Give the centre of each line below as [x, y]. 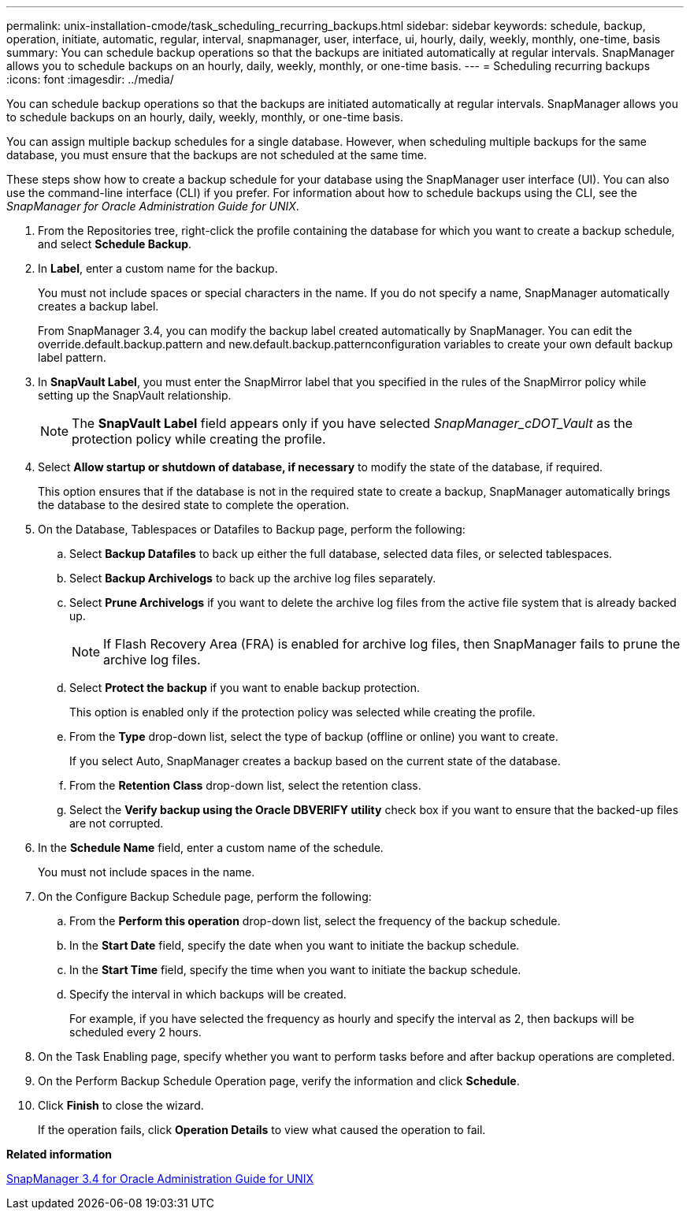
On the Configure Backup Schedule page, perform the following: [205, 896]
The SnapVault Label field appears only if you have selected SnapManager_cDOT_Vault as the [352, 423]
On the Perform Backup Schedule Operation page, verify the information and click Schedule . [279, 1081]
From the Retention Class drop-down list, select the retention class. [245, 785]
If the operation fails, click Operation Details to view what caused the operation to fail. [262, 1130]
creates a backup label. [98, 306]
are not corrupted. [117, 823]
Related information [59, 1154]
